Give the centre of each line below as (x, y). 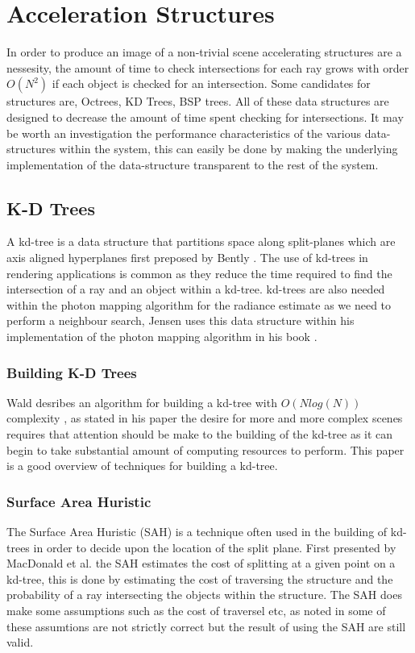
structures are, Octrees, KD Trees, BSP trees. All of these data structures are (198, 101)
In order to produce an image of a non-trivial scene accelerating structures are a (204, 52)
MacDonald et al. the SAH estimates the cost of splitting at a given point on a (201, 563)
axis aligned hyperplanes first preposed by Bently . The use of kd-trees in (187, 258)
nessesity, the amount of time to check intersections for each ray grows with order (208, 67)
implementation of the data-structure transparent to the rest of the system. (193, 164)
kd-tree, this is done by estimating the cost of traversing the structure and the (200, 578)
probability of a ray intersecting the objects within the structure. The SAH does (204, 595)
